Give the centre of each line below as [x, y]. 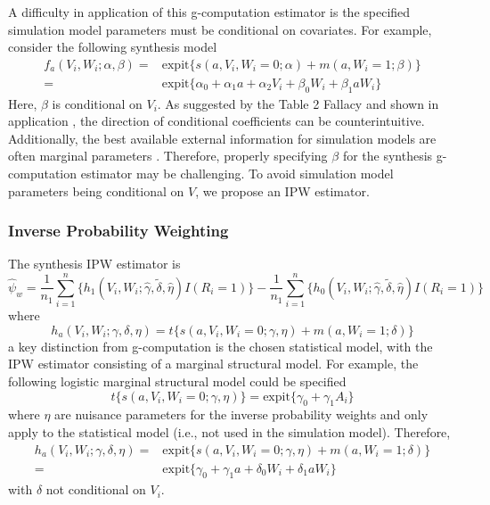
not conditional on [96, 489]
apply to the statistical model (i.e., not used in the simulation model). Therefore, [229, 431]
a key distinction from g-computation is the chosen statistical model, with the [220, 346]
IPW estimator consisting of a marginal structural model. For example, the [213, 364]
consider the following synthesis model [113, 47]
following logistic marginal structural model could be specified [177, 381]
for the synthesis [388, 156]
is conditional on [97, 103]
